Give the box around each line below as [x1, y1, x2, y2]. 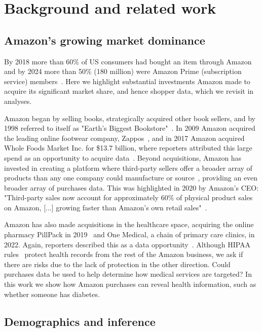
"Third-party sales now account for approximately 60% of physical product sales [4, 192, 253, 203]
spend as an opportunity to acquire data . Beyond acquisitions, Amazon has [4, 152, 242, 163]
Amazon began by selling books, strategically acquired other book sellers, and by [4, 113, 256, 123]
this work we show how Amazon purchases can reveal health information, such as [4, 279, 256, 289]
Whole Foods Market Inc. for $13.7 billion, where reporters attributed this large [4, 142, 252, 153]
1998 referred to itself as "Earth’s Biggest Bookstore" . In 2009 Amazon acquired [4, 123, 255, 133]
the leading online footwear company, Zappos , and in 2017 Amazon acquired [4, 132, 245, 143]
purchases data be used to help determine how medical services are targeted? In [4, 269, 252, 279]
